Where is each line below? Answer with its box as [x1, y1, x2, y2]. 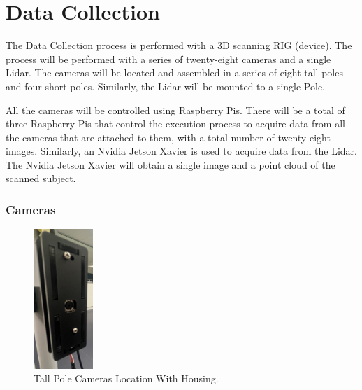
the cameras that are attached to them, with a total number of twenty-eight [6, 130, 331, 144]
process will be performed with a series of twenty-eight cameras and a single [6, 51, 331, 66]
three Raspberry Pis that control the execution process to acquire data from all [6, 116, 345, 131]
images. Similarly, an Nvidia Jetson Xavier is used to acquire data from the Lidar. [6, 144, 357, 158]
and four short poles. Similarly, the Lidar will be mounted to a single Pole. [6, 78, 325, 93]
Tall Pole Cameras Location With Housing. [34, 371, 219, 386]
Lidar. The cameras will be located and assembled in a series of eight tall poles [6, 65, 343, 80]
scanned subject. [6, 171, 76, 186]
